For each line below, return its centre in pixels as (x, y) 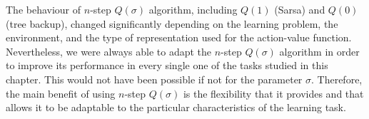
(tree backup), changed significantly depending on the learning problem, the (172, 23)
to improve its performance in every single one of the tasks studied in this (167, 65)
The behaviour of (44, 9)
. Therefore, (337, 79)
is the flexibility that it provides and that (273, 93)
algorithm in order (319, 51)
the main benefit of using (61, 93)
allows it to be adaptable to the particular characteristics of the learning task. (176, 107)
